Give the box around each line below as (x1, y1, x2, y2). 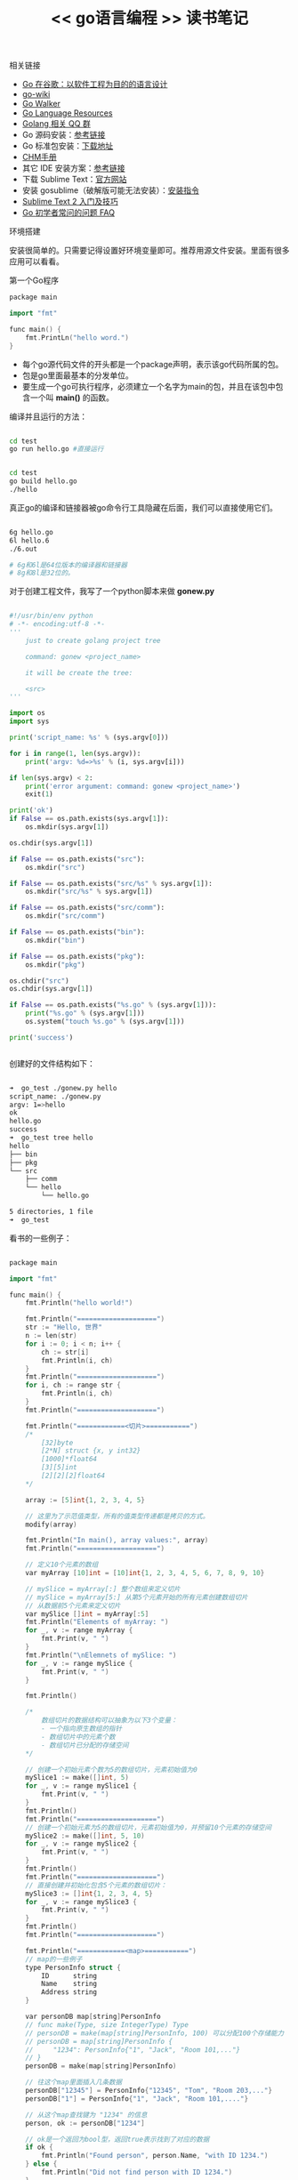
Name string (41, 1980, 98, 1989)
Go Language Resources (21, 108, 113, 118)
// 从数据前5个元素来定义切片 (25, 1601, 121, 1610)
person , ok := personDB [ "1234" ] (25, 2119, 145, 2128)
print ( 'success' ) (9, 1033, 74, 1042)
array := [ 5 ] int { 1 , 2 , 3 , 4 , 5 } (25, 1495, 145, 1504)
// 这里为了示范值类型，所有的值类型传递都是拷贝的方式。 (25, 1511, 210, 1521)
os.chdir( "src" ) (9, 976, 69, 985)
